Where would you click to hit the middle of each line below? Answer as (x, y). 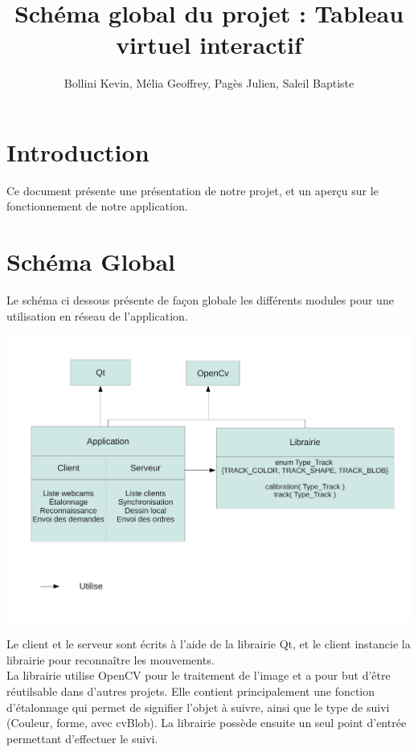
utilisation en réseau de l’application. (97, 315)
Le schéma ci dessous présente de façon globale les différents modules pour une (200, 300)
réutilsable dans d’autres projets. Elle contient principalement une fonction (191, 691)
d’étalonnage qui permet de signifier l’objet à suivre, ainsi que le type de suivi (198, 707)
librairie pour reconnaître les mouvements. (111, 659)
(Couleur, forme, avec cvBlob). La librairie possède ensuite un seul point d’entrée (207, 723)
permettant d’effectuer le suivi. (82, 738)
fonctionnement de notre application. (97, 206)
